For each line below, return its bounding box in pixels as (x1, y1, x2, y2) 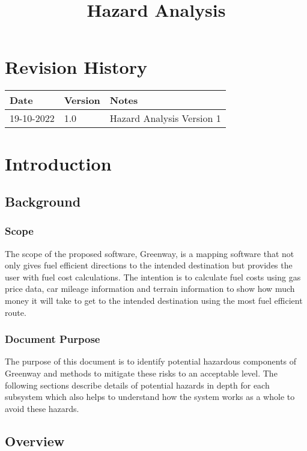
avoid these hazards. (5, 402, 79, 414)
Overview (5, 431, 65, 450)
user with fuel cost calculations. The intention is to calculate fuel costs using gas (5, 270, 301, 283)
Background (5, 192, 81, 211)
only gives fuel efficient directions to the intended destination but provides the (5, 259, 293, 271)
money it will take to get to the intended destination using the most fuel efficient (5, 294, 303, 307)
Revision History (5, 55, 147, 79)
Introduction (5, 151, 112, 175)
